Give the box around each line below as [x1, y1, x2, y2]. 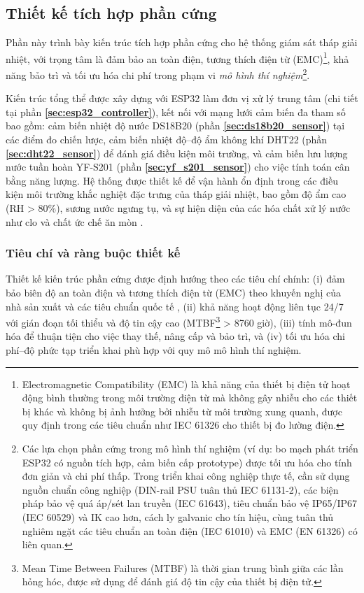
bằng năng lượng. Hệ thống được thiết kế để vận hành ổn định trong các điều [6, 173, 338, 187]
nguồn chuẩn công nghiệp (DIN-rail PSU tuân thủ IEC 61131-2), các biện [22, 482, 339, 496]
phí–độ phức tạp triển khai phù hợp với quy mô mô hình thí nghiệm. [6, 343, 302, 357]
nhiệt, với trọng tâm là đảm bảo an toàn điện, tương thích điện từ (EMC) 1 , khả [6, 49, 349, 66]
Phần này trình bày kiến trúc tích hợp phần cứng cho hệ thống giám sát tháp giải [6, 35, 358, 50]
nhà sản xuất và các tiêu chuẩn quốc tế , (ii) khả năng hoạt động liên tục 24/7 [6, 299, 344, 313]
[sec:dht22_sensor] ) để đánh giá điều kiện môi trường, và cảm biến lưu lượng [6, 145, 348, 160]
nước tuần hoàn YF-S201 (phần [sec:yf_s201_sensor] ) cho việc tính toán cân [6, 159, 350, 174]
